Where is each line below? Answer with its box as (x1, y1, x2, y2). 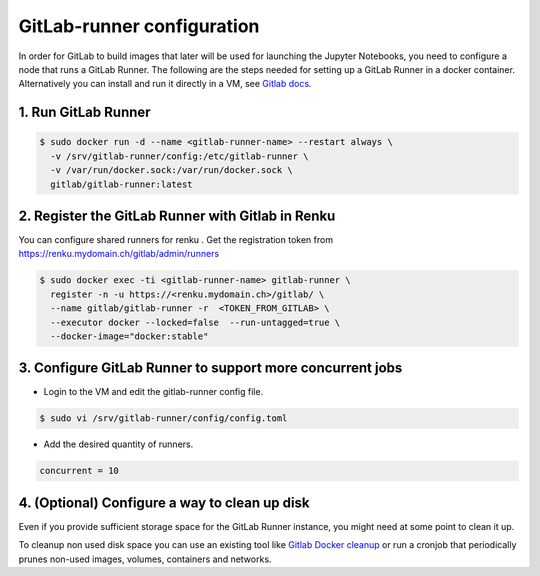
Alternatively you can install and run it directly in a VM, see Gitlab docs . (18, 78, 312, 90)
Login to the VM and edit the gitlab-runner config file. (43, 386, 264, 398)
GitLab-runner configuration (18, 15, 260, 37)
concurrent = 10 (39, 465, 120, 477)
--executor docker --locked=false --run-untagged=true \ (50, 316, 341, 328)
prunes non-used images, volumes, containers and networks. (18, 553, 272, 565)
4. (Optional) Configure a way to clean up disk (18, 494, 310, 511)
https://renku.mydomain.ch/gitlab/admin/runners (18, 248, 220, 260)
